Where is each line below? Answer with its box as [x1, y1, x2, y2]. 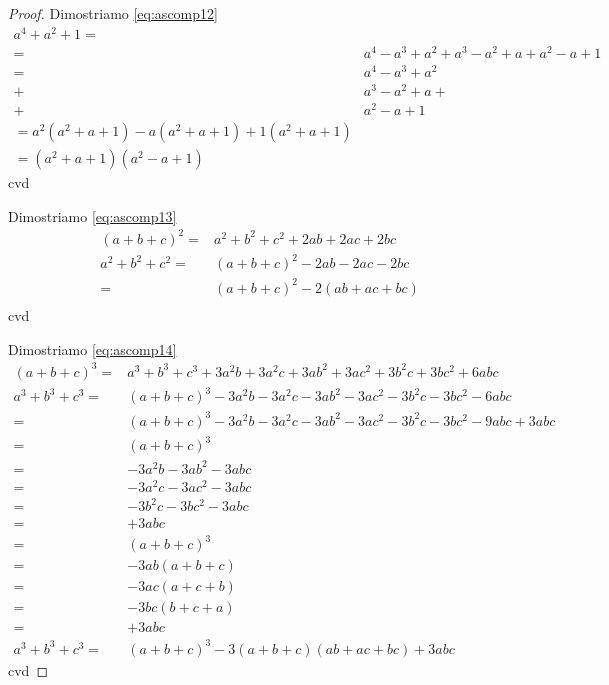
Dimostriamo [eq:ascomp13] [8, 205, 177, 226]
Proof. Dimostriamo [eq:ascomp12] [8, 3, 218, 23]
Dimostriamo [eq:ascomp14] [8, 338, 177, 359]
